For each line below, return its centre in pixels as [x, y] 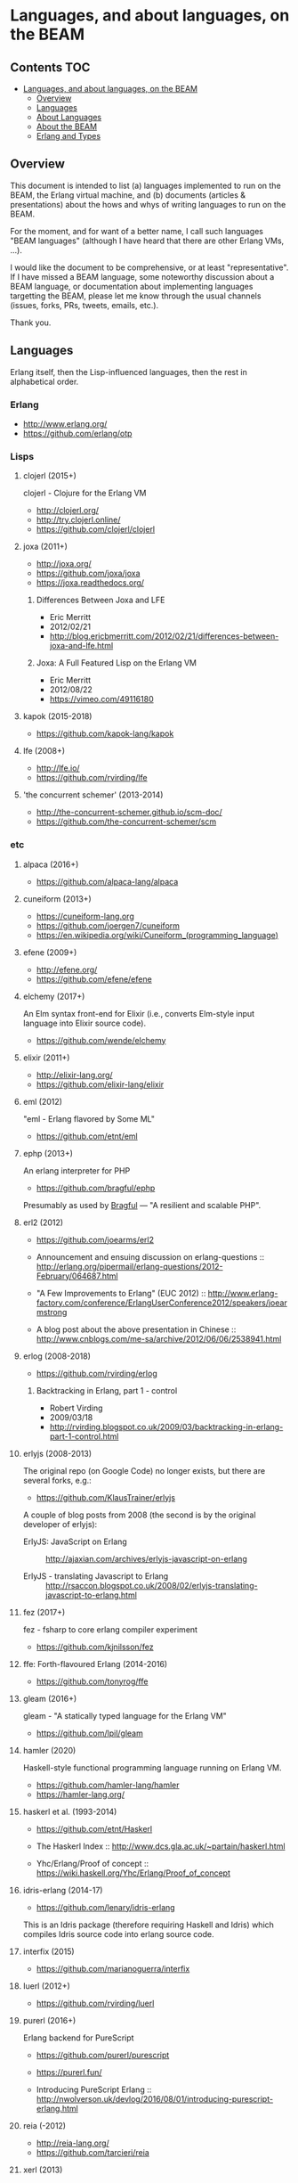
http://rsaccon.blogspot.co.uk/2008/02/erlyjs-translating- [151, 1585]
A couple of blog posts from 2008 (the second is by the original [139, 1515]
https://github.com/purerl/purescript [103, 2055]
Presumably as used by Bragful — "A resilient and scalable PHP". [142, 1205]
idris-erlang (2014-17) [63, 1890]
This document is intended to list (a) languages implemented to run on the [145, 185]
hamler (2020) [49, 1750]
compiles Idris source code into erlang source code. [118, 1934]
